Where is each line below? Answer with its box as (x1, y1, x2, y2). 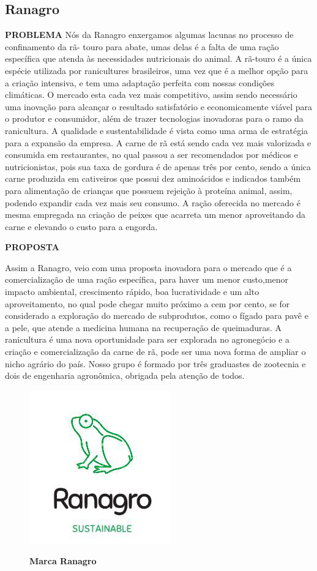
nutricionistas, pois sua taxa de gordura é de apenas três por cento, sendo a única (5, 160, 311, 173)
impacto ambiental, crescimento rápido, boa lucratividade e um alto (5, 285, 259, 298)
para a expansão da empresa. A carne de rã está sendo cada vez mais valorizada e (5, 136, 311, 149)
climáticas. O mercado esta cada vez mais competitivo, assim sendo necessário (5, 88, 297, 101)
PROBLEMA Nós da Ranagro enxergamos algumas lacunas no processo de (5, 28, 294, 41)
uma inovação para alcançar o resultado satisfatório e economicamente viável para (5, 100, 313, 113)
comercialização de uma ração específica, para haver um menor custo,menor (5, 273, 289, 286)
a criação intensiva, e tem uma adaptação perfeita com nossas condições (5, 76, 275, 89)
